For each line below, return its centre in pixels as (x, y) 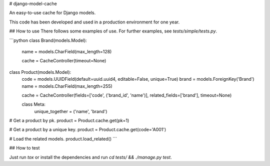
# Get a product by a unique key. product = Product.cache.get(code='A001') (88, 130)
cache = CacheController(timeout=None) (64, 61)
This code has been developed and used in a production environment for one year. (94, 22)
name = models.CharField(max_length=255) (67, 86)
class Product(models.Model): (40, 72)
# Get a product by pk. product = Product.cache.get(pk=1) (69, 121)
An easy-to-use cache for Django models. (52, 13)
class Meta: (34, 104)
